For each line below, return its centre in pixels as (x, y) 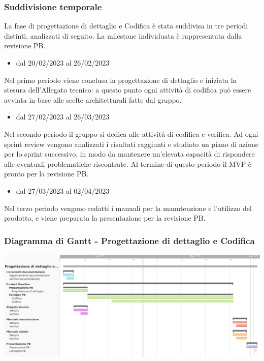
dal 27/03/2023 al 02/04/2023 (63, 190)
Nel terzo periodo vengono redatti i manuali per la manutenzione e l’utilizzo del (128, 208)
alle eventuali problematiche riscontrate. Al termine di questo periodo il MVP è (128, 163)
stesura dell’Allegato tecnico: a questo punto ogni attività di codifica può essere (128, 90)
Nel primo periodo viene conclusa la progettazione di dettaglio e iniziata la (120, 80)
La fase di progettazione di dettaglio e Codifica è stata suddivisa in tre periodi (126, 26)
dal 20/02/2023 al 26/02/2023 (63, 63)
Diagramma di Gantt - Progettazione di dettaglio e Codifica (129, 240)
